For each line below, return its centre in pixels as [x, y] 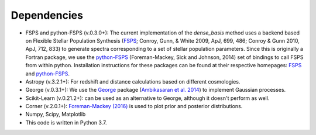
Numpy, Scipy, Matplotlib [56, 115]
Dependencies [47, 15]
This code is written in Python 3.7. [66, 122]
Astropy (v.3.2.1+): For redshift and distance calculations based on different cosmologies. [133, 81]
